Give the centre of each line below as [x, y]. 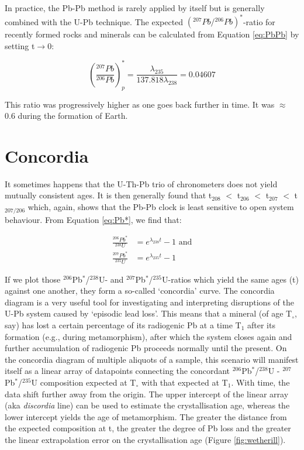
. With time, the [260, 382]
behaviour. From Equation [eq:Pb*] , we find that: [93, 219]
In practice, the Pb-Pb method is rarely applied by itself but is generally [135, 8]
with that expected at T [184, 382]
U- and [111, 279]
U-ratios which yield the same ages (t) [230, 279]
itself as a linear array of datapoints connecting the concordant [118, 371]
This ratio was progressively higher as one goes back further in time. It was [140, 104]
